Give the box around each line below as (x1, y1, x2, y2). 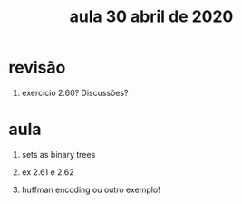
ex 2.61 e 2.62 (21, 166, 74, 178)
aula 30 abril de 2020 (69, 6, 234, 27)
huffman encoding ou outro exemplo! (21, 184, 160, 195)
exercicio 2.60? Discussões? (21, 87, 129, 98)
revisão (8, 57, 66, 78)
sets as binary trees (21, 149, 96, 160)
